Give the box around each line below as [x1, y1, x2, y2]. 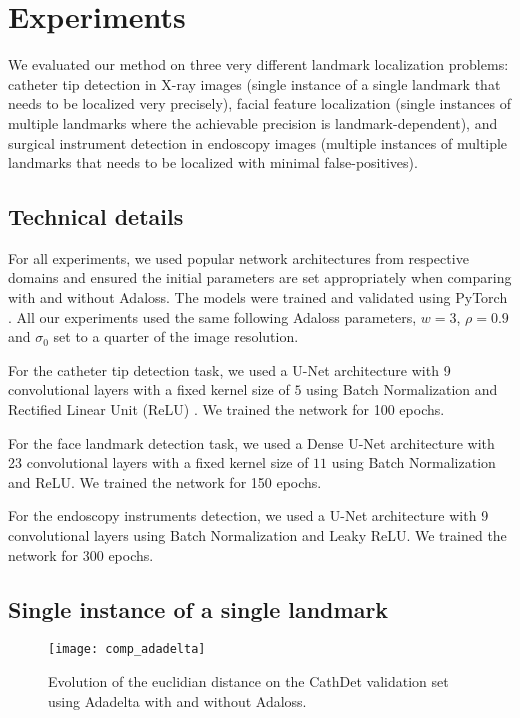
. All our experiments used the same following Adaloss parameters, [8, 306, 417, 327]
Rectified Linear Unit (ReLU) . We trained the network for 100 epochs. [8, 399, 445, 420]
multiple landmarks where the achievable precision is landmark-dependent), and [8, 112, 498, 133]
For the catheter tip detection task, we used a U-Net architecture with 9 [8, 359, 451, 380]
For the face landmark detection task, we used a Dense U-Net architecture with [8, 432, 495, 453]
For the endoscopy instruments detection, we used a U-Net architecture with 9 [8, 505, 489, 526]
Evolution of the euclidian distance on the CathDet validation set [48, 671, 449, 692]
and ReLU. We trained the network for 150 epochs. [8, 471, 322, 492]
